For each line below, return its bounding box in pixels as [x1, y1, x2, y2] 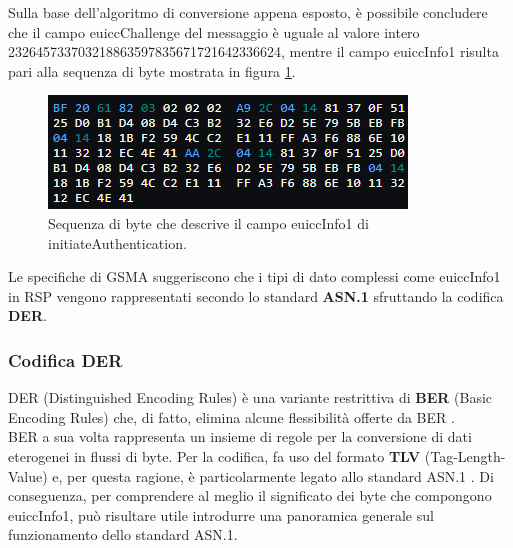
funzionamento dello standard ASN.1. [8, 524, 238, 545]
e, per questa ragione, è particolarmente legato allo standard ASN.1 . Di [52, 465, 494, 486]
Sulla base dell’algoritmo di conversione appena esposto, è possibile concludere [8, 2, 488, 22]
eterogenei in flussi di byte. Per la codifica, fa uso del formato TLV [8, 445, 421, 466]
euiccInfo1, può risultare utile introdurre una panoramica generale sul [8, 504, 434, 525]
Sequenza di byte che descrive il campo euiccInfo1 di [48, 212, 369, 233]
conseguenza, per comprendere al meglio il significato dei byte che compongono [8, 485, 492, 506]
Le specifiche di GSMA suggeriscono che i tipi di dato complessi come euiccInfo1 [8, 266, 501, 287]
